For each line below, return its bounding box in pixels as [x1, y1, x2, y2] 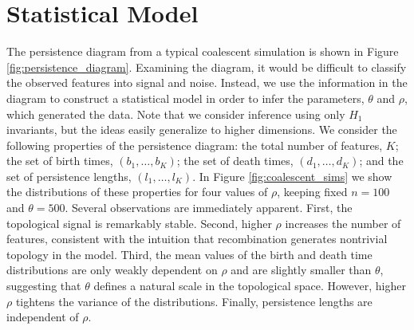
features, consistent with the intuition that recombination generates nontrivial [6, 230, 388, 247]
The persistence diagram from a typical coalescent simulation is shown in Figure [6, 43, 399, 60]
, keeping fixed [277, 183, 348, 200]
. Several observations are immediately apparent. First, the [65, 199, 353, 216]
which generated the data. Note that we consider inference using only [6, 105, 345, 122]
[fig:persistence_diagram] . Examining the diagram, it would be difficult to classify [6, 58, 407, 75]
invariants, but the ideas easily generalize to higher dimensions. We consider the [6, 121, 397, 138]
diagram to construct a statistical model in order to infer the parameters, [6, 89, 365, 106]
